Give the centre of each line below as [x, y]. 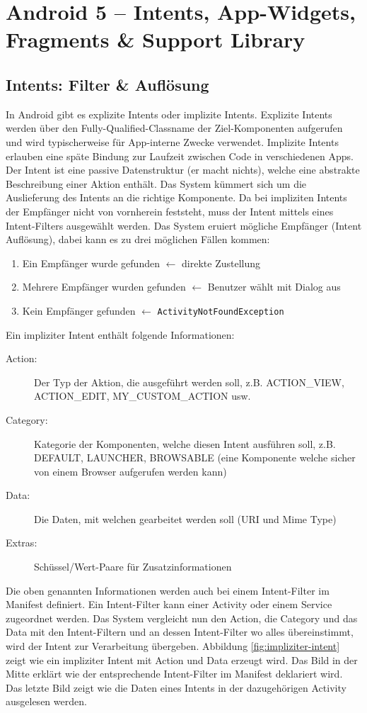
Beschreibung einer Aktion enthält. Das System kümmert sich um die [156, 183]
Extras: [22, 543]
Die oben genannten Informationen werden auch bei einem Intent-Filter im [168, 590]
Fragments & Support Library [156, 39]
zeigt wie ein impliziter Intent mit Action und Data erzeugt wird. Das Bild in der [182, 659]
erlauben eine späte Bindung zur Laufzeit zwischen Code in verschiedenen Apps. [180, 156]
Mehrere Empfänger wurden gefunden [104, 287]
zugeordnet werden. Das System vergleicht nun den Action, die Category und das [182, 618]
